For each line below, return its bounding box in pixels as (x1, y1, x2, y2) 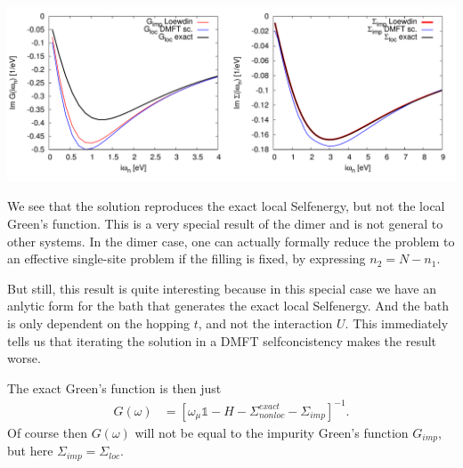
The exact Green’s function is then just (7, 378, 222, 397)
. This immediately (345, 314, 449, 333)
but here (7, 441, 53, 460)
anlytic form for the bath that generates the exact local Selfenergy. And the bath (7, 296, 450, 315)
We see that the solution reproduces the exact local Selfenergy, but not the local (7, 197, 445, 215)
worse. (7, 349, 41, 367)
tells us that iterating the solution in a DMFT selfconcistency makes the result (7, 331, 437, 350)
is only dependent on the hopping (7, 314, 191, 333)
